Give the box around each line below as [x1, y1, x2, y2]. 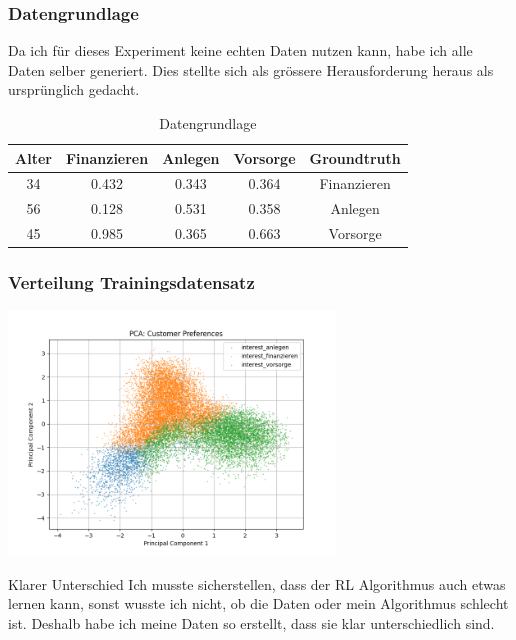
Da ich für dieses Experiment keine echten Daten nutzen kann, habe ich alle [8, 40, 473, 61]
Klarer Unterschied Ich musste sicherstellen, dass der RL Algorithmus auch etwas [8, 573, 506, 594]
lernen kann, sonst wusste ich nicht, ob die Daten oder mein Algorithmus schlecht [8, 593, 509, 614]
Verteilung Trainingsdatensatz [8, 270, 255, 295]
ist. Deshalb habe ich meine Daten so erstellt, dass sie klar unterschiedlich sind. [8, 612, 495, 633]
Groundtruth [309, 147, 401, 168]
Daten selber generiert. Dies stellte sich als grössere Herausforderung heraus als [8, 59, 494, 80]
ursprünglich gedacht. [8, 79, 140, 100]
